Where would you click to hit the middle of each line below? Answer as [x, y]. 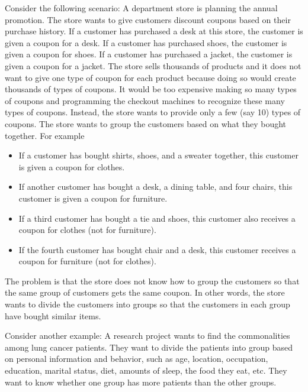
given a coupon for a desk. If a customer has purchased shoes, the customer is [146, 42]
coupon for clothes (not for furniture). [87, 230]
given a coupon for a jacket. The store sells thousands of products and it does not [153, 65]
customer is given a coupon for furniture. [93, 198]
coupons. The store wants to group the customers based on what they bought [146, 123]
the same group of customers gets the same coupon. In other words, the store [145, 292]
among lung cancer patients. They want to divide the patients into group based [149, 347]
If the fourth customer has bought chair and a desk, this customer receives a [157, 249]
